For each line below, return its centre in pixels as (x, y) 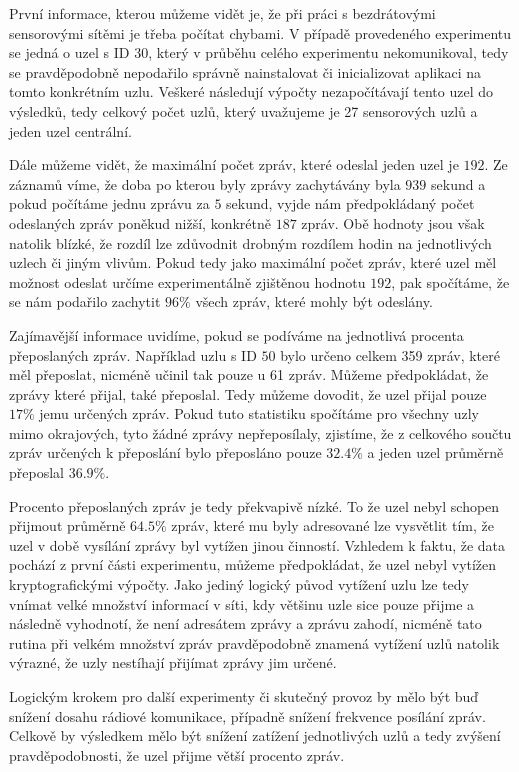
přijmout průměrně (67, 525)
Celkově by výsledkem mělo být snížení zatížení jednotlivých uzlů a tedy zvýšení (255, 735)
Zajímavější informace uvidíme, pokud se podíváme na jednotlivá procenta (236, 334)
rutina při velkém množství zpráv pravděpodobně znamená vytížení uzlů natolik (254, 642)
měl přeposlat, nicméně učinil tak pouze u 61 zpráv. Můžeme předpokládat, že (249, 374)
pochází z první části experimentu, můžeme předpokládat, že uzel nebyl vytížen (253, 564)
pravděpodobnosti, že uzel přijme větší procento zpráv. (177, 754)
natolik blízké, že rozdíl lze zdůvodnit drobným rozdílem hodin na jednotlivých (250, 242)
